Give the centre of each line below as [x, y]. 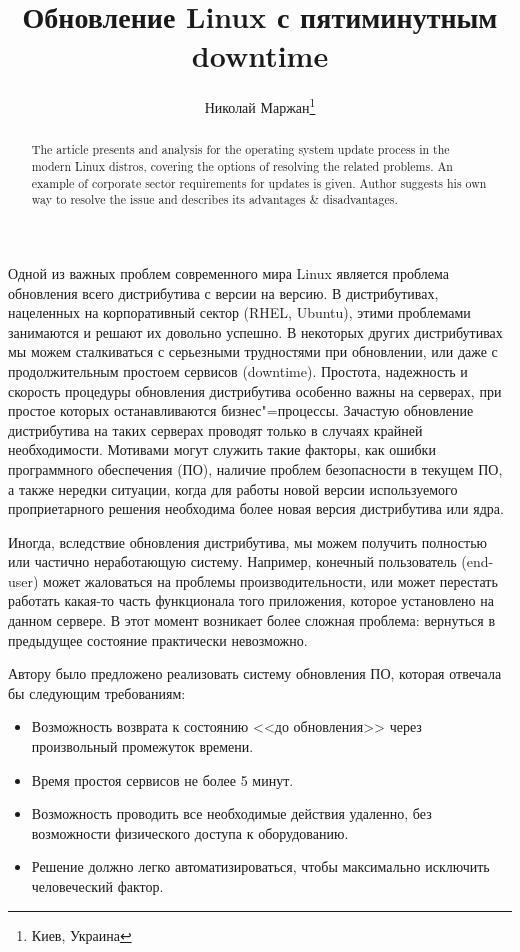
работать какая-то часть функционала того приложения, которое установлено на [251, 600]
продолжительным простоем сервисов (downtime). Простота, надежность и [238, 370]
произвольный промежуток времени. [142, 746]
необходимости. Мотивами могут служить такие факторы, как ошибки [222, 449]
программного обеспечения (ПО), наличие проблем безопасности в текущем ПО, [255, 468]
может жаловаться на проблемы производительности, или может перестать [270, 580]
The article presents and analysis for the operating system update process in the [240, 149]
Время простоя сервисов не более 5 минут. [162, 779]
